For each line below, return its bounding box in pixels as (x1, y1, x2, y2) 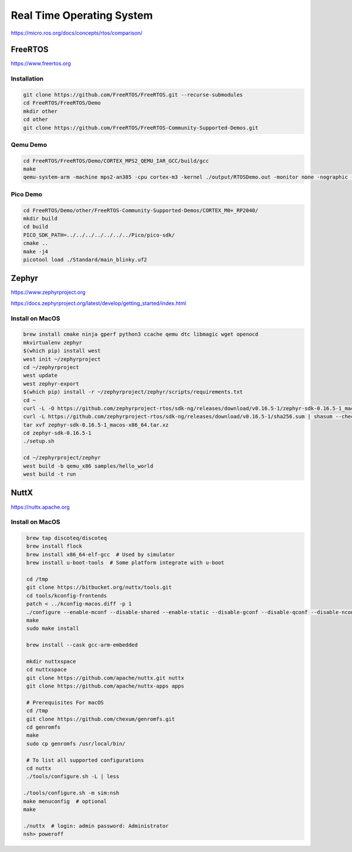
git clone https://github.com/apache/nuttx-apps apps (26, 683, 184, 690)
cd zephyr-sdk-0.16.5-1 (23, 430, 92, 437)
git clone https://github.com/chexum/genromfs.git (26, 716, 175, 722)
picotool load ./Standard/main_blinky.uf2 (23, 256, 147, 263)
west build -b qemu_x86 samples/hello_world (23, 462, 154, 469)
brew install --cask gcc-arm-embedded (26, 642, 138, 649)
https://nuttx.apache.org (11, 503, 70, 511)
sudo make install (26, 625, 79, 632)
